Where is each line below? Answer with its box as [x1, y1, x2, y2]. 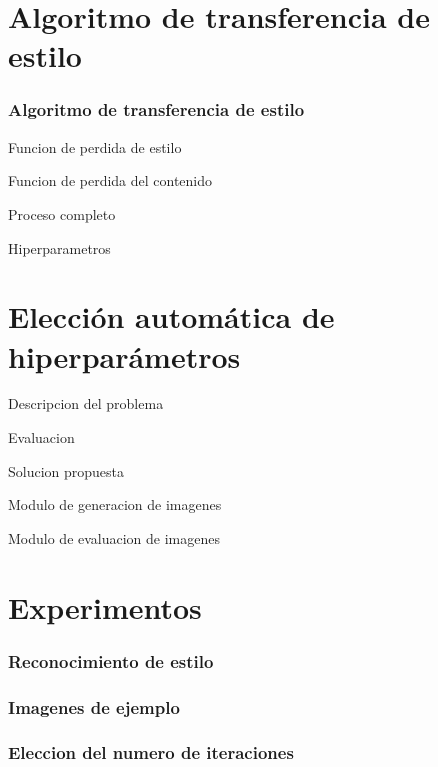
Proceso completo [8, 203, 116, 224]
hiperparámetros [8, 335, 241, 376]
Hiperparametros [8, 237, 111, 258]
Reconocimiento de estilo [8, 648, 214, 673]
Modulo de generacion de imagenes [8, 494, 222, 515]
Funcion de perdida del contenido [8, 170, 213, 191]
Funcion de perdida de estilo [8, 136, 182, 157]
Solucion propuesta [8, 460, 125, 481]
